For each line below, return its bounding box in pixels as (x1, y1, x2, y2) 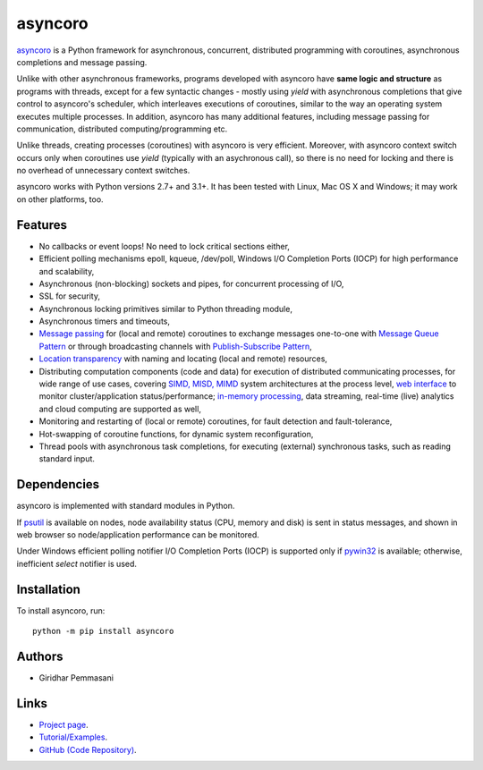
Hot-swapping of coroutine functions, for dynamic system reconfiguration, (38, 428, 314, 439)
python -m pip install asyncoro (32, 626, 174, 637)
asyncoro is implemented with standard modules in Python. (16, 501, 235, 512)
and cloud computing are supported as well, (38, 403, 201, 414)
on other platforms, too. (16, 193, 104, 205)
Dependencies (16, 477, 100, 492)
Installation (16, 581, 80, 597)
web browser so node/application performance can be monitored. (16, 529, 259, 540)
